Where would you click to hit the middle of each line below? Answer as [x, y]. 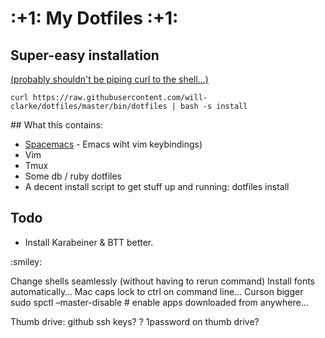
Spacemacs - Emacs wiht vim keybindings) [113, 144]
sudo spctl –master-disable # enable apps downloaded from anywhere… [159, 302]
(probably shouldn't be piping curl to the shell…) [109, 79]
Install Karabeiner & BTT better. [89, 242]
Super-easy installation [85, 55]
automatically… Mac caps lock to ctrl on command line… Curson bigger [157, 291]
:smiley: [26, 261]
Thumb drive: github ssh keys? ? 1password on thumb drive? [135, 321]
